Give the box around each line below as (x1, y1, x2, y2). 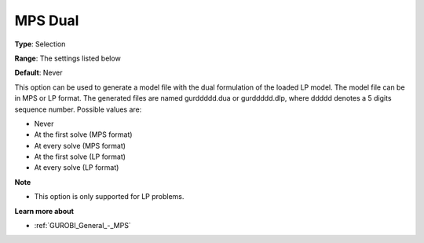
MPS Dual (14, 12, 79, 29)
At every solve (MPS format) (34, 141, 126, 150)
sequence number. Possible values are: (14, 105, 142, 114)
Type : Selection (14, 39, 66, 49)
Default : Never (14, 68, 63, 78)
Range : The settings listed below (14, 53, 121, 63)
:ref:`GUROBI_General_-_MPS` (34, 221, 131, 230)
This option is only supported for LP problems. (34, 192, 185, 201)
